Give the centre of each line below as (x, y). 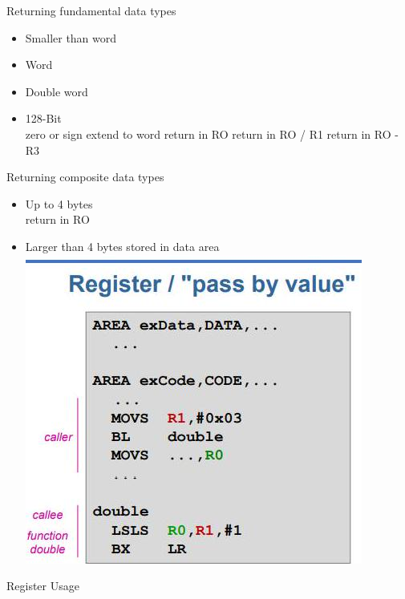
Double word (57, 91)
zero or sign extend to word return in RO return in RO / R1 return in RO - (212, 134)
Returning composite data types (85, 177)
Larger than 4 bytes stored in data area (122, 246)
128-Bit (43, 118)
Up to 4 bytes (59, 203)
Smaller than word (71, 37)
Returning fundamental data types (91, 10)
